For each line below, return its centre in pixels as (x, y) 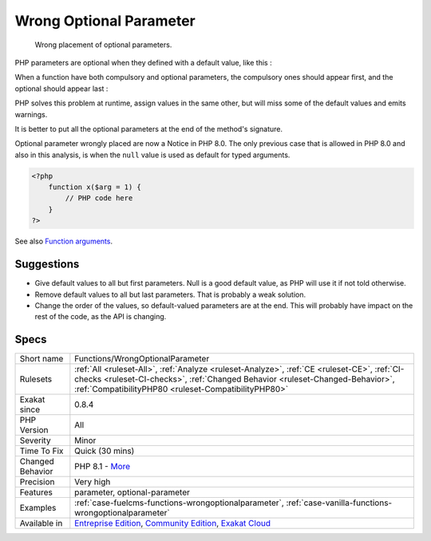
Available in (41, 523)
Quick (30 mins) (105, 451)
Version (34, 430)
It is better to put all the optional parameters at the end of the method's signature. (149, 128)
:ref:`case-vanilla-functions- (339, 503)
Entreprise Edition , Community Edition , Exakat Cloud (173, 523)
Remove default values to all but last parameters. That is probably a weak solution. (170, 294)
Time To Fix (42, 451)
